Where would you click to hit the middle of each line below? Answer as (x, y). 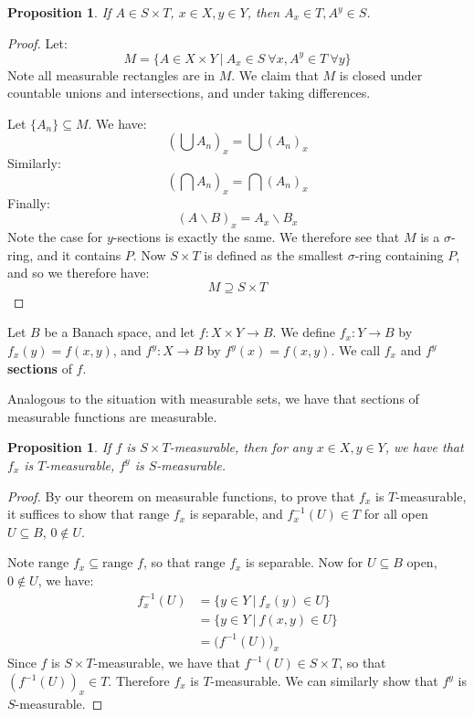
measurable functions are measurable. (112, 416)
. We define (304, 332)
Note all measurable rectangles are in (111, 74)
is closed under (381, 74)
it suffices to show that (71, 514)
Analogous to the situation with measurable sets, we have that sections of (213, 399)
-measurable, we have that (167, 663)
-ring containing (399, 254)
